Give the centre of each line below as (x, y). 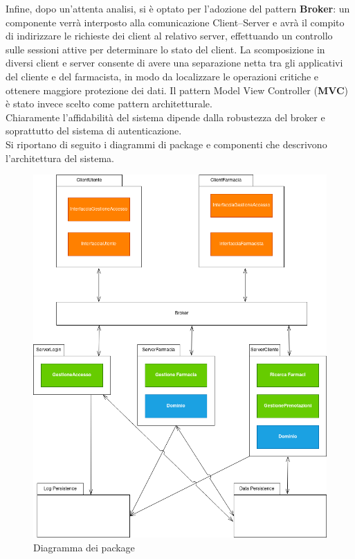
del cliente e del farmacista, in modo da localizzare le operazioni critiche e (162, 76)
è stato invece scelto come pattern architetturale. (109, 104)
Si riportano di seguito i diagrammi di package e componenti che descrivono (166, 144)
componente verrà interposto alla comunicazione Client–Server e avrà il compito (175, 22)
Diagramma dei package (84, 547)
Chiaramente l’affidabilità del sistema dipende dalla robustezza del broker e (165, 117)
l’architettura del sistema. (60, 158)
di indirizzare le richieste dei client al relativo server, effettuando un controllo (169, 36)
